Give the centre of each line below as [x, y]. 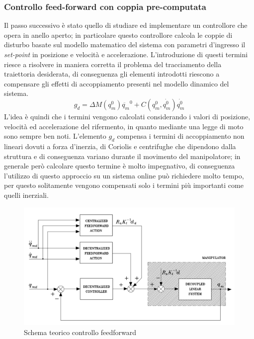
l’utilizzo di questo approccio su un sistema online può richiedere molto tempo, [124, 175]
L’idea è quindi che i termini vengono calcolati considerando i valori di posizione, [127, 116]
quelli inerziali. [26, 195]
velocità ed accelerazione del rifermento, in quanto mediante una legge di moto [124, 126]
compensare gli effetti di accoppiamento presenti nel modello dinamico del [117, 83]
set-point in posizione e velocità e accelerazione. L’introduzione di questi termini [126, 54]
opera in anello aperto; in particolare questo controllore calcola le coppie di [118, 35]
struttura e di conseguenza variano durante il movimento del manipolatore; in [122, 156]
